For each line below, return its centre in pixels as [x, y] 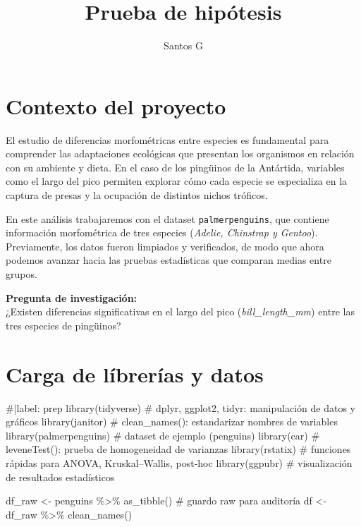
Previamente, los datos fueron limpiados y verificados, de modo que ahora [165, 246]
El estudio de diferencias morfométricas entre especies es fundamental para [167, 139]
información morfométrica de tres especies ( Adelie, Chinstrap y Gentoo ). [162, 232]
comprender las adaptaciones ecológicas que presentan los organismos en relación [180, 153]
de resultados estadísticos [60, 477]
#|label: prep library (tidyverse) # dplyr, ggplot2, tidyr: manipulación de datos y [180, 407]
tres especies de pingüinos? [63, 325]
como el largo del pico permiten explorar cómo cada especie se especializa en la [177, 181]
